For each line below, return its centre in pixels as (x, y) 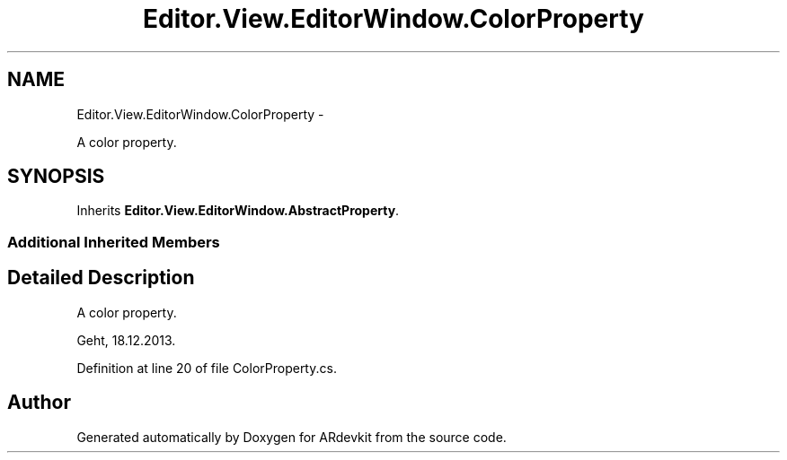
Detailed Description (101, 278)
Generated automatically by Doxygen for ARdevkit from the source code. (292, 437)
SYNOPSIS (56, 177)
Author (39, 403)
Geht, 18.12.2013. (126, 340)
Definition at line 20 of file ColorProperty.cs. (207, 368)
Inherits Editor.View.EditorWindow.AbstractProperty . (238, 211)
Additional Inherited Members (114, 242)
